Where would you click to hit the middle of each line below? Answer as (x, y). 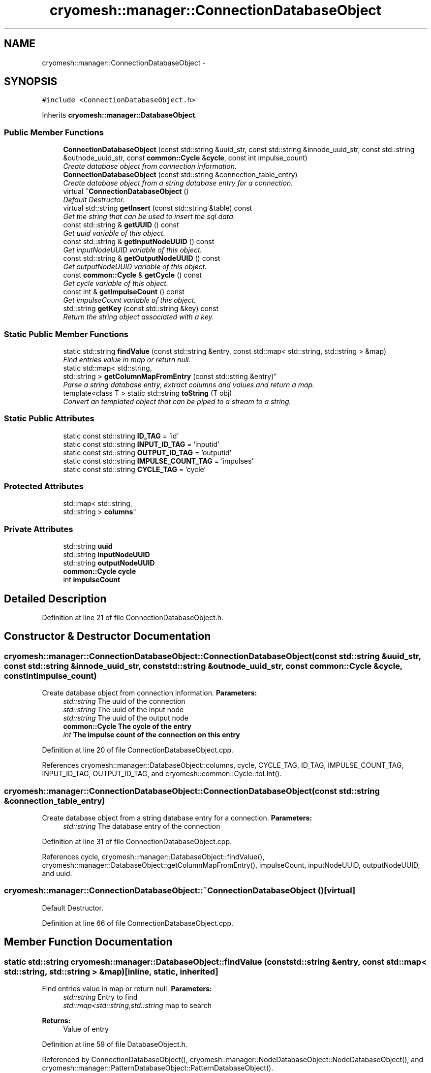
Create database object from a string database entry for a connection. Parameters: (177, 818)
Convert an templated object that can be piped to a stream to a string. (177, 401)
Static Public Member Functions (66, 334)
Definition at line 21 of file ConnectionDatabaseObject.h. (133, 618)
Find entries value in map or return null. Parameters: (127, 988)
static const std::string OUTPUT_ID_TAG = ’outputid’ (147, 452)
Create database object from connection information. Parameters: (150, 693)
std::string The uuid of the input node (123, 710)
